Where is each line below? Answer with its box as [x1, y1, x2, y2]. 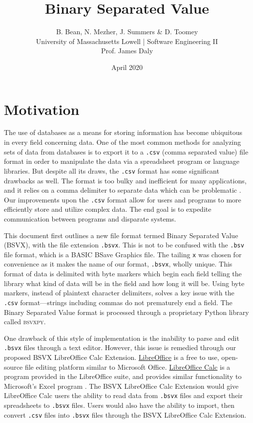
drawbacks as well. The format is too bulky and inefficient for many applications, [4, 175, 247, 185]
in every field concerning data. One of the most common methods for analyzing [4, 137, 241, 147]
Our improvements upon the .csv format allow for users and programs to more [4, 194, 241, 204]
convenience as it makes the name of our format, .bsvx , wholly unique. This [4, 259, 232, 269]
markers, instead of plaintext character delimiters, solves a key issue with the [4, 288, 234, 298]
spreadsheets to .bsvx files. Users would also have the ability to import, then [4, 400, 234, 410]
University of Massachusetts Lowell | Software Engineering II [36, 36, 218, 46]
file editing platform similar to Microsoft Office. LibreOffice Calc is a [24, 361, 231, 372]
